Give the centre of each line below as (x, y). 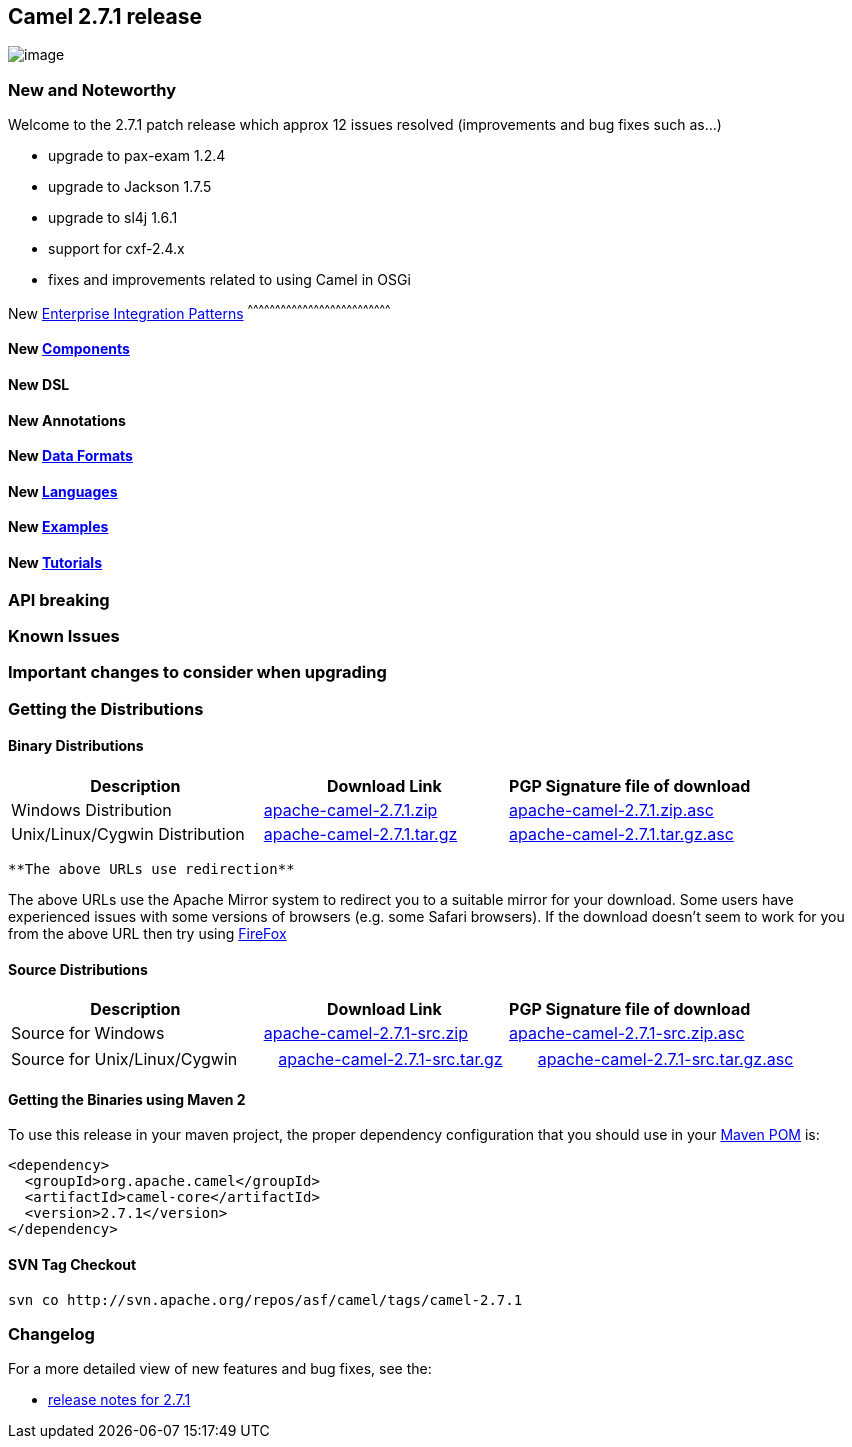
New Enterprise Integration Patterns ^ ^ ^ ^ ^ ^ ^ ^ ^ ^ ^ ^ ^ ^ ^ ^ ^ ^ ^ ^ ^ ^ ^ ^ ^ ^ (199, 312)
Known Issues (64, 636)
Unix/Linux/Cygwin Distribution (128, 834)
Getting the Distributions (106, 708)
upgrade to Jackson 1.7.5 (130, 187)
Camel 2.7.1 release (105, 16)
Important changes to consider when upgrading (197, 672)
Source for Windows (88, 1033)
